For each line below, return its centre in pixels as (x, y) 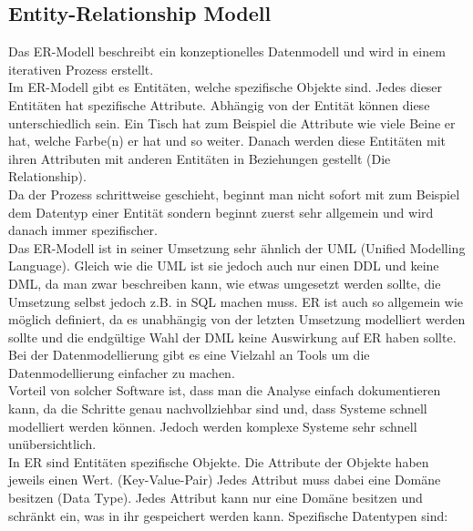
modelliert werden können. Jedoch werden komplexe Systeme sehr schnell (213, 426)
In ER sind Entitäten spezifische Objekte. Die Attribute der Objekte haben (219, 461)
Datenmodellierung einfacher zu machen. (122, 372)
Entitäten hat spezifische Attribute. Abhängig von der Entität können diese (219, 104)
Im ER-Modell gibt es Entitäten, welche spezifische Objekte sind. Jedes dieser (226, 87)
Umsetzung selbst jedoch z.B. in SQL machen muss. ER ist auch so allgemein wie (236, 301)
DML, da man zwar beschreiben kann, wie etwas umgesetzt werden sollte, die (225, 283)
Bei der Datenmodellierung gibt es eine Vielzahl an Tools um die (189, 355)
